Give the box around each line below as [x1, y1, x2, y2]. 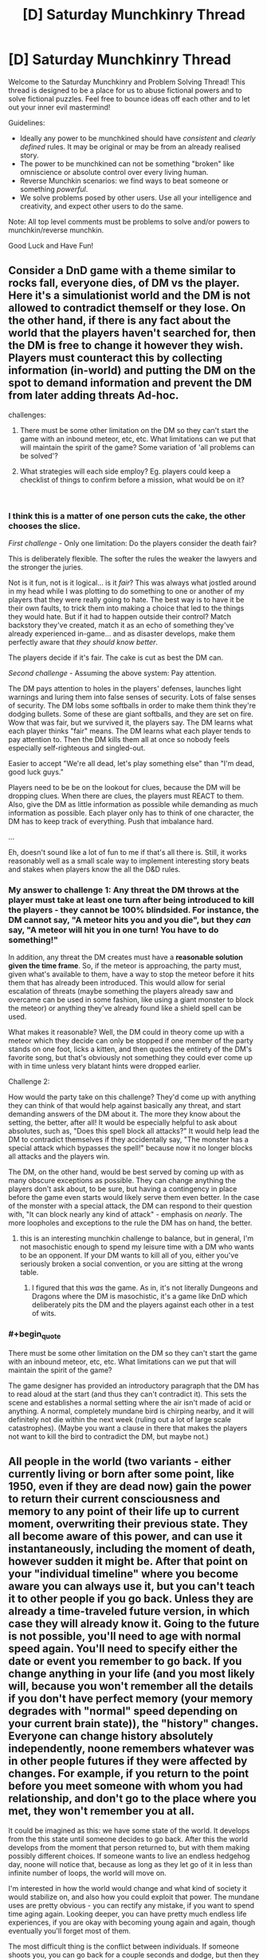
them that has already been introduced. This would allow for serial [8, 978, 226, 987]
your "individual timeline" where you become [8, 1568, 239, 1581]
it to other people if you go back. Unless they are [8, 1592, 253, 1606]
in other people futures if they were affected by [8, 1754, 248, 1768]
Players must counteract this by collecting [8, 352, 223, 365]
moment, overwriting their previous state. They [8, 1517, 249, 1531]
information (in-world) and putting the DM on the [8, 364, 257, 377]
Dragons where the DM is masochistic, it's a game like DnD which [31, 1292, 248, 1301]
